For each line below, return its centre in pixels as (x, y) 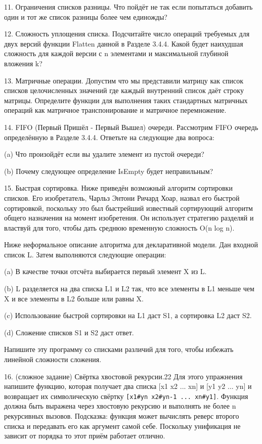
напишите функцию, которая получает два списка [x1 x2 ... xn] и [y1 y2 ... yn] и (128, 386)
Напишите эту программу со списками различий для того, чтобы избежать (119, 349)
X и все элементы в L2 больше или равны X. (74, 298)
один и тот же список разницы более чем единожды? (86, 16)
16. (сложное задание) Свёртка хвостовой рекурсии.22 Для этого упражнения (123, 376)
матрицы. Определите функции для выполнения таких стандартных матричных (126, 100)
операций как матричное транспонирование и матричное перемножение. (115, 110)
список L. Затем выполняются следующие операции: (85, 254)
